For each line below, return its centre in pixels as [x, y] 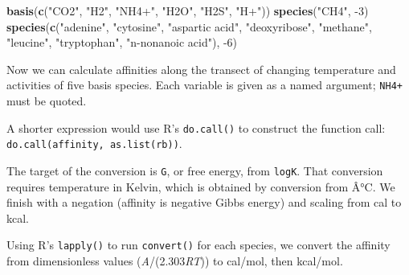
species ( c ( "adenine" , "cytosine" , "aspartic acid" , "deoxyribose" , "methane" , [189, 26]
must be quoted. [47, 101]
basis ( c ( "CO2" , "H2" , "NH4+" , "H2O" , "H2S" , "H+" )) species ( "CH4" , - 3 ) [188, 10]
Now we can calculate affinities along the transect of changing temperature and [201, 69]
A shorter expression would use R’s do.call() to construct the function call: [196, 127]
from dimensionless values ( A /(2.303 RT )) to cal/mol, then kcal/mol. [175, 261]
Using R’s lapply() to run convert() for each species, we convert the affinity [198, 245]
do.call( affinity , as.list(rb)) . [94, 144]
